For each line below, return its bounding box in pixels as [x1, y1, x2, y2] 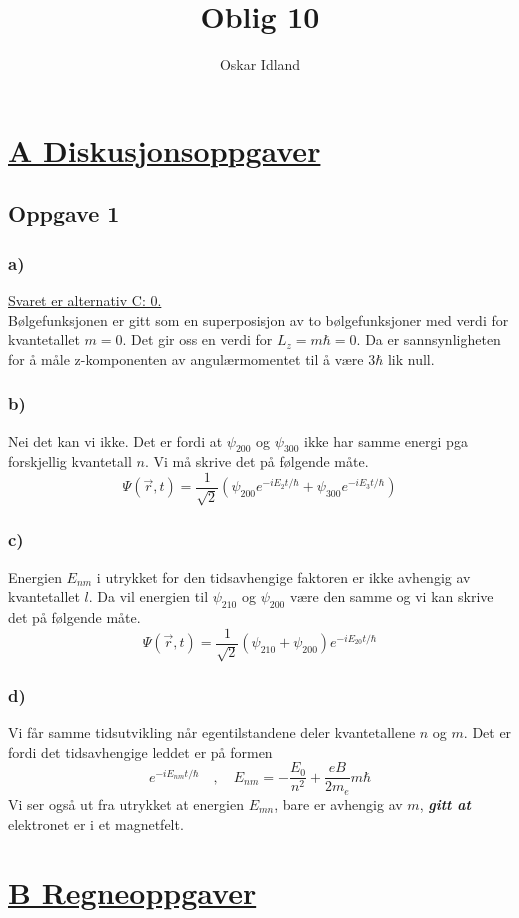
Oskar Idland [219, 54, 301, 75]
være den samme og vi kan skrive [289, 586, 494, 607]
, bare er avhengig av [274, 793, 403, 814]
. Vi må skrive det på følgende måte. [144, 451, 369, 472]
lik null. [387, 348, 435, 369]
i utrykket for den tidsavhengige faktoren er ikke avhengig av [96, 566, 471, 587]
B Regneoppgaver [8, 872, 257, 913]
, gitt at [419, 793, 471, 814]
